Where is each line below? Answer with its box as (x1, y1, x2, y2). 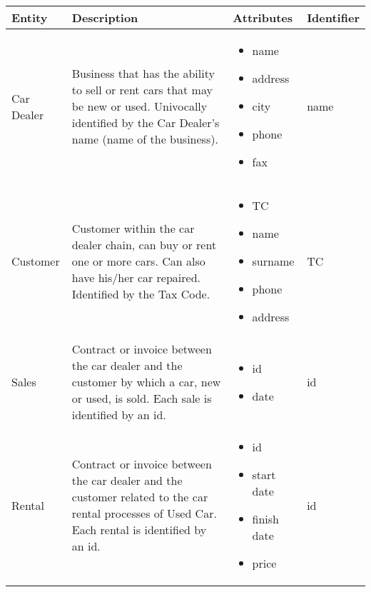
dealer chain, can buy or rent (71, 236, 217, 253)
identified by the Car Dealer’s (71, 114, 220, 131)
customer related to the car (71, 488, 208, 505)
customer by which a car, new (71, 373, 221, 390)
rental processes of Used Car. (71, 505, 217, 521)
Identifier (307, 9, 360, 26)
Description (71, 9, 138, 26)
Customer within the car (71, 220, 195, 236)
